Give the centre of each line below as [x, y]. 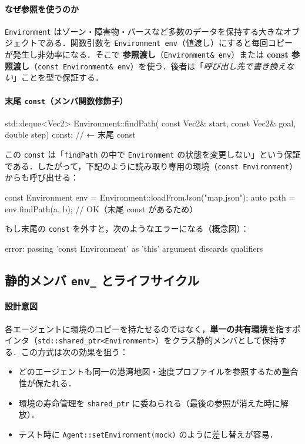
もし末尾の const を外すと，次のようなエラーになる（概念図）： [127, 228]
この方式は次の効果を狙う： [74, 351]
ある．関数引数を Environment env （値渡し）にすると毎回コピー [169, 43]
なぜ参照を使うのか [42, 9]
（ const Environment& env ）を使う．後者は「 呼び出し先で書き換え [158, 66]
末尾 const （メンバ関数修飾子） [66, 100]
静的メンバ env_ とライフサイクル [102, 280]
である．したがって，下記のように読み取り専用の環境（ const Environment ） [151, 166]
